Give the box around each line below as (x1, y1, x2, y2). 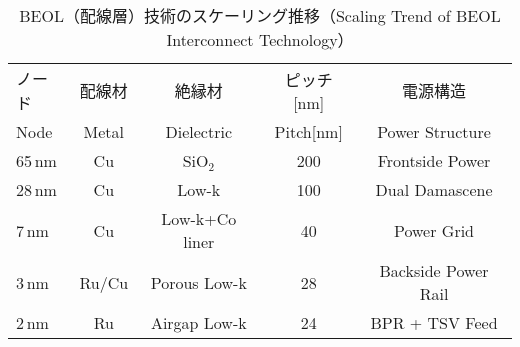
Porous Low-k (150, 270, 247, 294)
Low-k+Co (161, 207, 237, 230)
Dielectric (165, 120, 233, 143)
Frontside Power (377, 149, 491, 172)
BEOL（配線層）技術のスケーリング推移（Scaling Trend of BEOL (19, 4, 501, 27)
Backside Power (379, 259, 489, 282)
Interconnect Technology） (166, 28, 354, 51)
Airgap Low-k (150, 311, 247, 334)
